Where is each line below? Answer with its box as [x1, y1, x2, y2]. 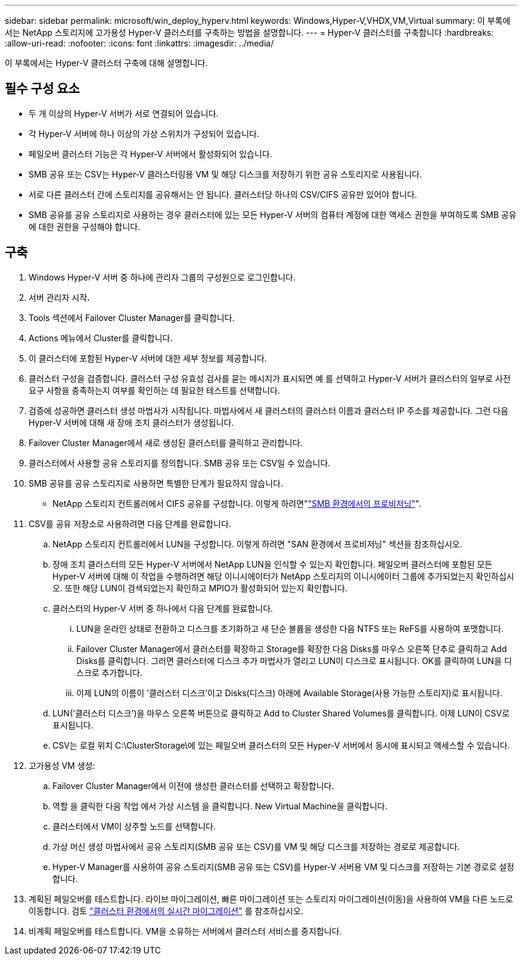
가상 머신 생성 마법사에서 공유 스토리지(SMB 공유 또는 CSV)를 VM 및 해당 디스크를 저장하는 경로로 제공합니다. [52, 841, 460, 852]
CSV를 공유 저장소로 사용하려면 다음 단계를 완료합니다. [29, 518, 231, 529]
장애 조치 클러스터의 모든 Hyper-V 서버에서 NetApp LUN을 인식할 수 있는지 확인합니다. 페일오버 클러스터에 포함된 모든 [52, 559, 493, 569]
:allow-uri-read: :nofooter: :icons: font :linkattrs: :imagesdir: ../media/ [5, 38, 274, 48]
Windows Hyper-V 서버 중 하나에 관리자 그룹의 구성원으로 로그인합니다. [29, 272, 296, 282]
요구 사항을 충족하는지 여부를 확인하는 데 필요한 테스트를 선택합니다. [29, 385, 280, 395]
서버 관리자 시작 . [29, 292, 90, 303]
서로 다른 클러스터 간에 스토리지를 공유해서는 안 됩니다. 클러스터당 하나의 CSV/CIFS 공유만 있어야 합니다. [29, 189, 417, 200]
